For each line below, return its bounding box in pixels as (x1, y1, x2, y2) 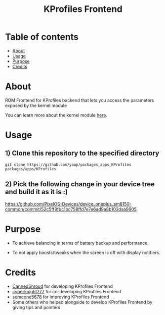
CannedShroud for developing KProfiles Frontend (12, 283, 113, 289)
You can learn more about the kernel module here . (5, 112, 108, 118)
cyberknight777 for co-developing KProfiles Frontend (12, 288, 121, 294)
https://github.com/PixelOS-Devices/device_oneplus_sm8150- (5, 201, 132, 207)
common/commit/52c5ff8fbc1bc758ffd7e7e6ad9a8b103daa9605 (5, 206, 137, 212)
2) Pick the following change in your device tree (5, 180, 155, 189)
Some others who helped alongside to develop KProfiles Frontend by (12, 299, 153, 305)
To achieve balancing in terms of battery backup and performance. (12, 240, 149, 246)
